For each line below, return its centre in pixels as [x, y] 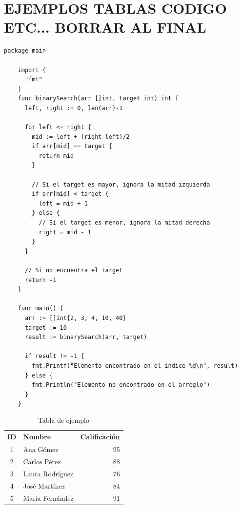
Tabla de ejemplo [63, 420]
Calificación [100, 437]
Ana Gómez [41, 449]
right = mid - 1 [65, 232]
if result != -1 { [54, 356]
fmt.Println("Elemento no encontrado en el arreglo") [121, 385]
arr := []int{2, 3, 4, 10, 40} [75, 318]
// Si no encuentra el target [74, 270]
